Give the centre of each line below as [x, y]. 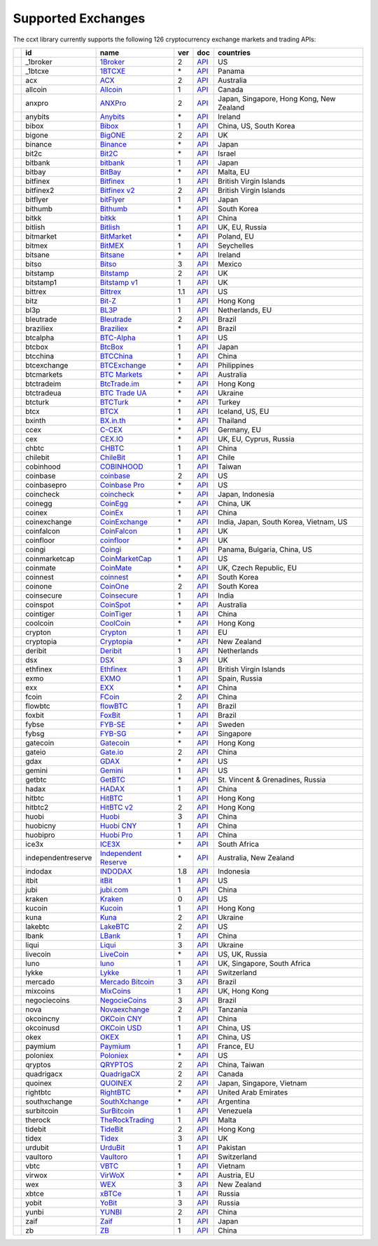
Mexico [230, 264]
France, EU [236, 1046]
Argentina [234, 1101]
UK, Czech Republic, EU [258, 568]
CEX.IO [112, 438]
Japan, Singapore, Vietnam [262, 1083]
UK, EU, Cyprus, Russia [256, 438]
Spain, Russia [240, 678]
